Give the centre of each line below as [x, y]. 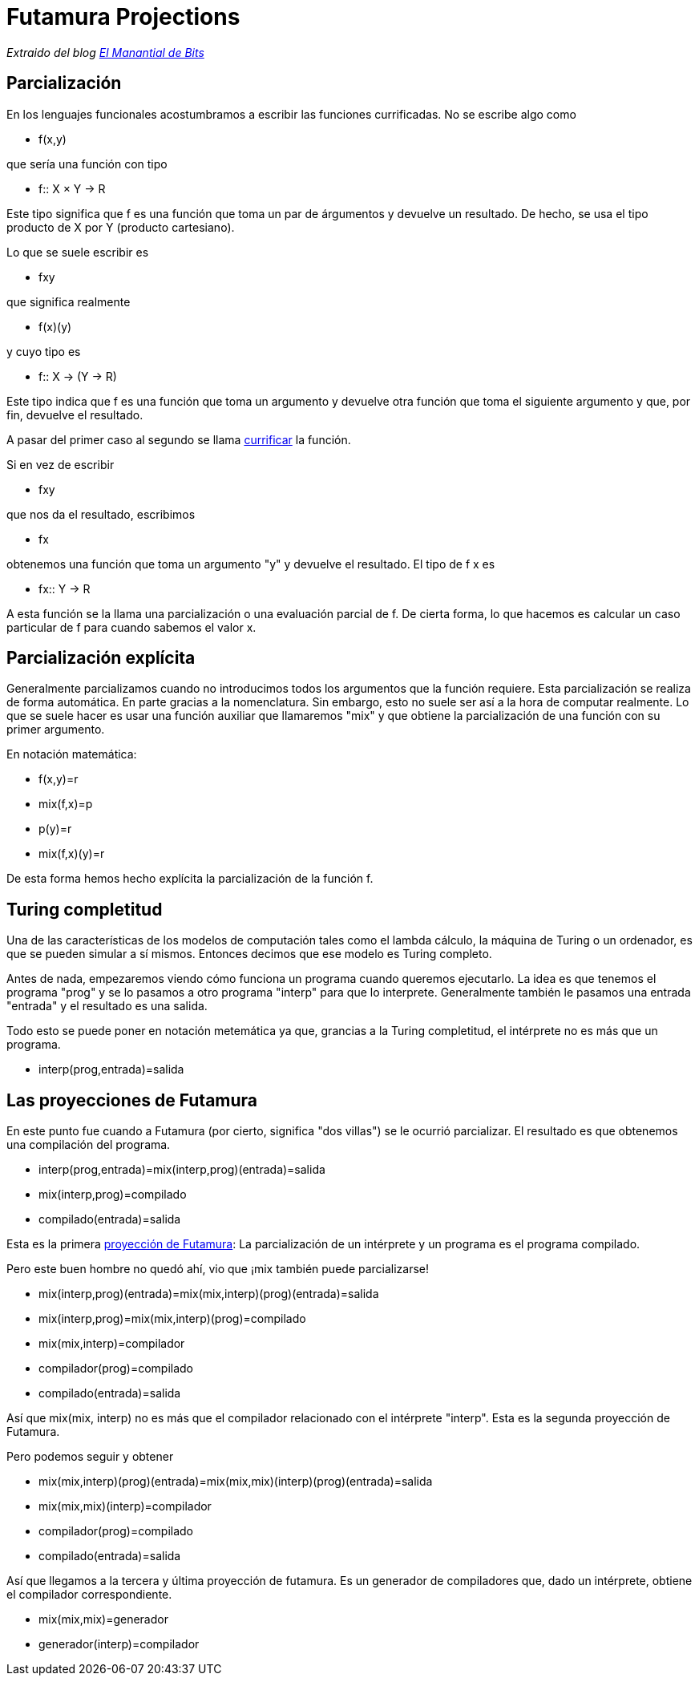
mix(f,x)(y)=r [72, 854]
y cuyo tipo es [44, 351]
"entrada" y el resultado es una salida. [107, 1006]
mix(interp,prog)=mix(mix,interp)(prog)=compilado [172, 1319]
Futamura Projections [123, 17]
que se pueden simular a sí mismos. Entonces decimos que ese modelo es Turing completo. [249, 954]
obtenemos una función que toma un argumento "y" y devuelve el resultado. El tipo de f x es [251, 564]
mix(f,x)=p [66, 804]
